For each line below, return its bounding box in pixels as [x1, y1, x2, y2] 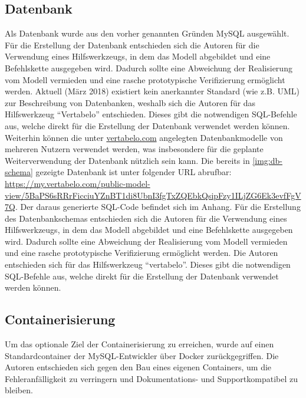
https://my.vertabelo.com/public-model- [5, 177, 150, 189]
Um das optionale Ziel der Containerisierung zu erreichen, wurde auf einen [5, 338, 274, 350]
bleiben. [5, 384, 33, 396]
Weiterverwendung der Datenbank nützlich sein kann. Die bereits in [5, 154, 250, 166]
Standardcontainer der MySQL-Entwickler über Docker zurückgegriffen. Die [5, 349, 279, 361]
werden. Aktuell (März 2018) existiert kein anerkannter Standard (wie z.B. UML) [5, 85, 300, 97]
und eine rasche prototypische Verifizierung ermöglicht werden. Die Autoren [5, 246, 278, 259]
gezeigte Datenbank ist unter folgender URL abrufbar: [35, 166, 232, 178]
